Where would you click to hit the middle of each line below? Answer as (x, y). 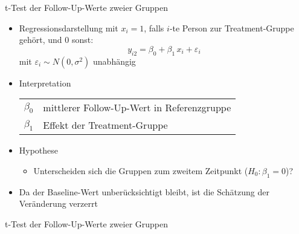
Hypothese (39, 150)
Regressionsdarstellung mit (69, 28)
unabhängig (114, 61)
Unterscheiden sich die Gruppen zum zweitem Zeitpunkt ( (141, 170)
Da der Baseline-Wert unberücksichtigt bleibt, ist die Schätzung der (144, 191)
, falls (154, 28)
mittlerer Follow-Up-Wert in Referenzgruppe (137, 108)
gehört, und (40, 40)
